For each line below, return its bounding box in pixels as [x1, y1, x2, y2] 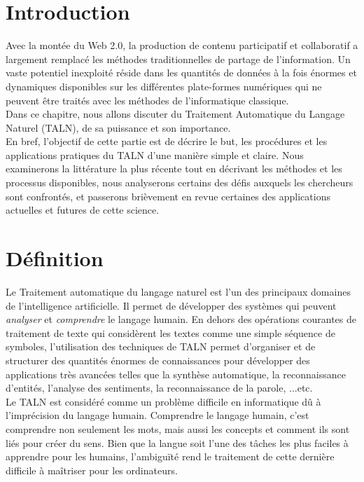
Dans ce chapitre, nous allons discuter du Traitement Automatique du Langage [6, 106, 345, 121]
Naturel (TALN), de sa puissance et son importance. [6, 120, 231, 135]
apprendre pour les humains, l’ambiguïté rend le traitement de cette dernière [6, 449, 335, 464]
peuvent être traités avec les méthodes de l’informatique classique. [6, 92, 289, 107]
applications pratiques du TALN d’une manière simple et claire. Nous [6, 147, 304, 162]
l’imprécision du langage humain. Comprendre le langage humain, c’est [6, 408, 309, 422]
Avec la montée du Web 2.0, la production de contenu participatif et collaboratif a [6, 38, 358, 53]
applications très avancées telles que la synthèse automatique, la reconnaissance [6, 366, 346, 381]
